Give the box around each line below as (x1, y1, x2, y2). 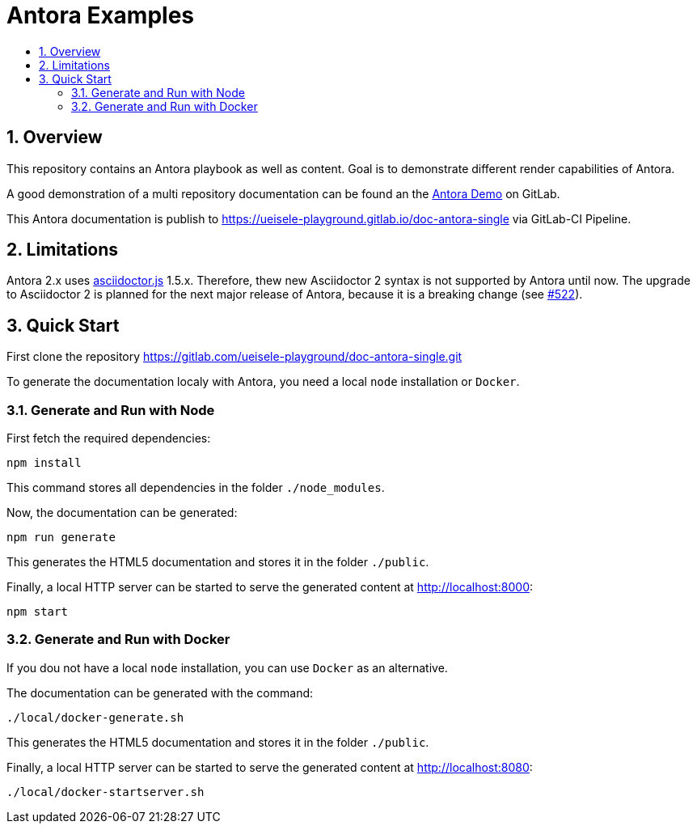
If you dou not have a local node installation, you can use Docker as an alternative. (6, 660, 448, 675)
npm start (6, 605, 68, 619)
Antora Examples (6, 2, 194, 29)
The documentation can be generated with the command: (6, 685, 314, 700)
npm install (6, 456, 82, 470)
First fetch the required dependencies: (6, 431, 211, 446)
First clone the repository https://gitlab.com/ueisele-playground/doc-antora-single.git (6, 349, 463, 364)
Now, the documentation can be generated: (6, 506, 238, 520)
